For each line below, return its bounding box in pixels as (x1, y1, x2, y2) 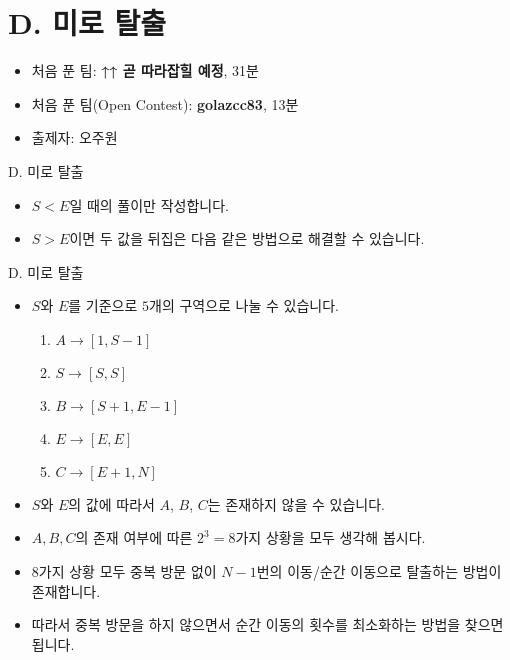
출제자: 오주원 (31, 127, 118, 148)
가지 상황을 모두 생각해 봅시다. (235, 527, 426, 548)
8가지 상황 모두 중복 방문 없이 (31, 561, 217, 582)
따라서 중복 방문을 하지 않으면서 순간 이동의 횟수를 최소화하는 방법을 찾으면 (31, 614, 504, 635)
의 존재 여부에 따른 (75, 527, 193, 548)
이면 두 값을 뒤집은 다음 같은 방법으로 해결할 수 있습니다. (69, 228, 425, 249)
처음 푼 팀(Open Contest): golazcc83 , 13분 (31, 93, 299, 114)
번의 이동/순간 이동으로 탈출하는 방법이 (256, 561, 502, 582)
